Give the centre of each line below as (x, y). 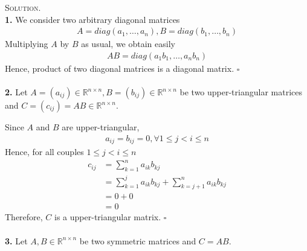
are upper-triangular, (101, 127)
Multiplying (27, 44)
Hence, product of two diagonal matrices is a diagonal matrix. (120, 68)
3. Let (16, 240)
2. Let (16, 92)
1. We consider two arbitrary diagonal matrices (92, 19)
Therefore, (24, 217)
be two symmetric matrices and (138, 240)
